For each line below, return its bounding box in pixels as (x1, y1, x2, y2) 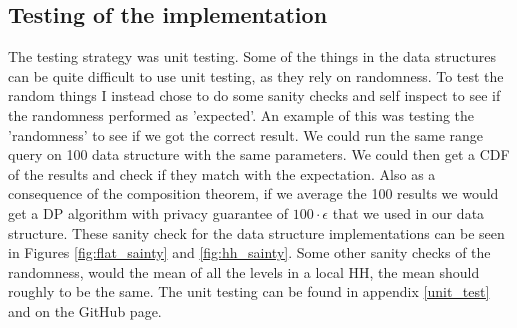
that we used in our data (332, 202, 485, 223)
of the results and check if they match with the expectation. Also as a (8, 163, 436, 184)
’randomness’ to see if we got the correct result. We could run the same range (8, 124, 484, 145)
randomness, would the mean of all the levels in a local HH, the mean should (8, 261, 480, 282)
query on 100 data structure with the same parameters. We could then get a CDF (8, 144, 510, 165)
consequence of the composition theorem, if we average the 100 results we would (8, 183, 499, 204)
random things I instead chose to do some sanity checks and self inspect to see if (8, 85, 501, 106)
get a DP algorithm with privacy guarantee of (8, 202, 289, 223)
